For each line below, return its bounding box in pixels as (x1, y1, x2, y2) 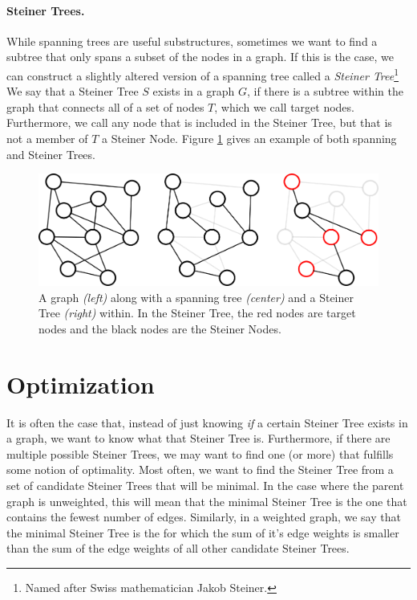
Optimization (6, 367, 155, 400)
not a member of (6, 130, 88, 147)
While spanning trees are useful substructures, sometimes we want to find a (6, 32, 378, 49)
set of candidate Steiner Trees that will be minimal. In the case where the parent (6, 477, 404, 494)
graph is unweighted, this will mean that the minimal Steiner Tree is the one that (6, 492, 407, 509)
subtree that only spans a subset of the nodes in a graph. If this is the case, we (6, 48, 394, 65)
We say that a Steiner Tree (6, 83, 139, 100)
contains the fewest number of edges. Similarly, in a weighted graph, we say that (6, 508, 401, 525)
